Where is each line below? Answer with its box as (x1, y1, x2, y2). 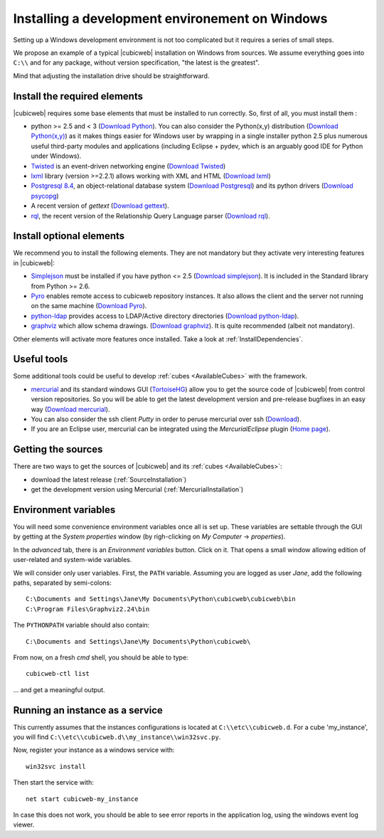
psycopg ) (31, 191, 60, 200)
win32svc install (26, 762, 86, 770)
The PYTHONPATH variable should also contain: (13, 621, 150, 630)
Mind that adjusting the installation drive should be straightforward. (13, 71, 210, 80)
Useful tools (13, 353, 68, 366)
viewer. (13, 820, 35, 829)
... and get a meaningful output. (13, 685, 106, 694)
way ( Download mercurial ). (31, 405, 110, 413)
